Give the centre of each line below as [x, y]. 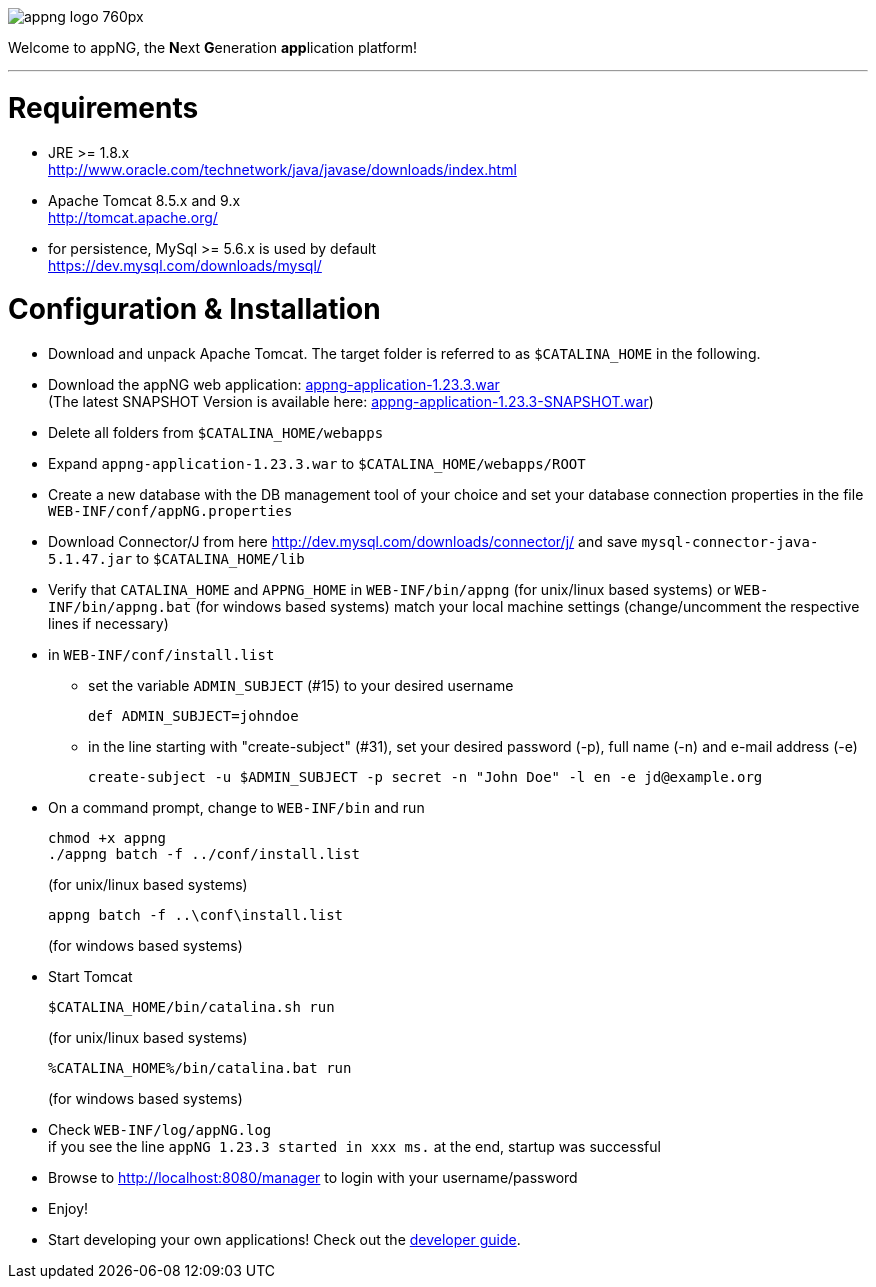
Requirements [103, 107]
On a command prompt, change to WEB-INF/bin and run [236, 807]
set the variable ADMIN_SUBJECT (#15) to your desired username [301, 685]
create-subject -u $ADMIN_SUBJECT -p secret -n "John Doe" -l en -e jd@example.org [425, 777]
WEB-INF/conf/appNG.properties [170, 511]
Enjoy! [68, 1208]
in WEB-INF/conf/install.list [161, 654]
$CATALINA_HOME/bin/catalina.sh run [191, 1007]
